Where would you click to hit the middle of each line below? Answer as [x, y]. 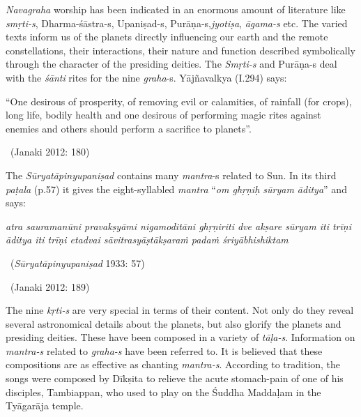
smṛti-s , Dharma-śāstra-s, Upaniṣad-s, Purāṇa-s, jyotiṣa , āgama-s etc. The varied [177, 23]
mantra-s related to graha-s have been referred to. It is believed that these [164, 350]
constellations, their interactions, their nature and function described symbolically [180, 50]
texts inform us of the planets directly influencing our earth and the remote [167, 37]
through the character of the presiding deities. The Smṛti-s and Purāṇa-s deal [171, 64]
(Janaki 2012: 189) [50, 286]
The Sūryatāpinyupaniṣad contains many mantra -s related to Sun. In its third [171, 175]
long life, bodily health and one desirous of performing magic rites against [163, 115]
